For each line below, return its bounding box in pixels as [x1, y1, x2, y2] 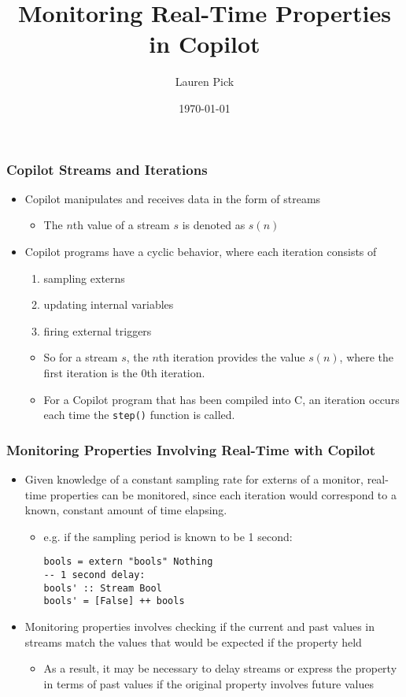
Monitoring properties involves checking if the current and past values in [24, 618, 375, 635]
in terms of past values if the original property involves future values [43, 675, 375, 691]
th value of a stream [72, 217, 170, 233]
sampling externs [43, 269, 125, 286]
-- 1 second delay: [43, 569, 146, 581]
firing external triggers [43, 322, 152, 339]
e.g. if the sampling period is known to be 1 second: [43, 528, 293, 544]
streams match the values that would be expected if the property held [24, 633, 362, 650]
